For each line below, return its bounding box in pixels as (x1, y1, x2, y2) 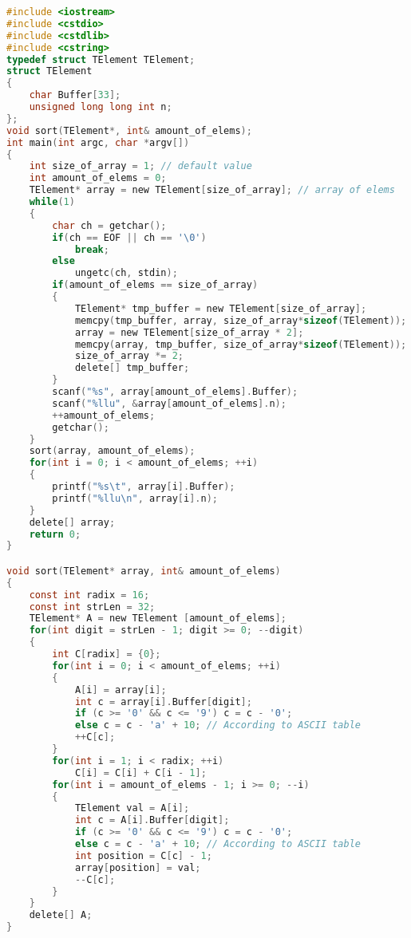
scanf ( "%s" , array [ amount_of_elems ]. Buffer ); (52, 386, 298, 397)
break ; (74, 243, 109, 255)
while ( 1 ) (29, 196, 75, 207)
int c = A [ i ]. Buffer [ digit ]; (74, 814, 230, 826)
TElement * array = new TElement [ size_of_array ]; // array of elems (29, 184, 395, 196)
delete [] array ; (29, 516, 116, 528)
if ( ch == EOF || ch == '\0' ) (52, 231, 207, 243)
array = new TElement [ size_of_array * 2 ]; (74, 326, 304, 338)
